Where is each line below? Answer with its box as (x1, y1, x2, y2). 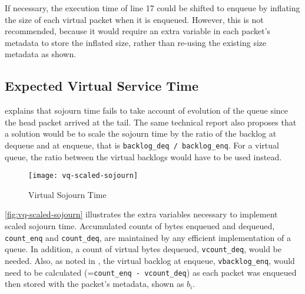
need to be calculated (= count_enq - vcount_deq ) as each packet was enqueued (5, 266, 297, 278)
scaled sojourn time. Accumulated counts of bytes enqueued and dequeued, (5, 220, 275, 232)
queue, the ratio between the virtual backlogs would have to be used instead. (5, 150, 282, 163)
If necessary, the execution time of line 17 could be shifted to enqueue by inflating (5, 2, 300, 14)
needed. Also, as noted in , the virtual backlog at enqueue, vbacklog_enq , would (5, 254, 295, 266)
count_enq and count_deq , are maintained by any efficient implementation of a (5, 231, 291, 243)
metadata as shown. (5, 48, 77, 60)
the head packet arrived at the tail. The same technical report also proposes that (5, 115, 297, 128)
